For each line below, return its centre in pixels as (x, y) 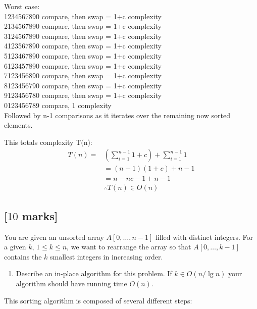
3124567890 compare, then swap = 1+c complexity (83, 36)
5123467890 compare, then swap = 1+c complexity (83, 55)
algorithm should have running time (71, 284)
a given (15, 247)
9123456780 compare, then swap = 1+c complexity (83, 95)
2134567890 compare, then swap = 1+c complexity (83, 26)
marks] (40, 215)
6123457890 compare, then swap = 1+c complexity (83, 65)
